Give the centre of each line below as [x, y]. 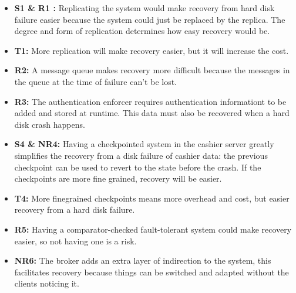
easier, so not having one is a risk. [75, 241]
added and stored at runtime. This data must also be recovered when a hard [152, 113]
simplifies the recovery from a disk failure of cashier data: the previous [141, 155]
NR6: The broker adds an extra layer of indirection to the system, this [143, 260]
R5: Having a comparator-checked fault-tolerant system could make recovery [153, 229]
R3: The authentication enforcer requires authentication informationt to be [150, 101]
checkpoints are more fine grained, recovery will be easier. [118, 178]
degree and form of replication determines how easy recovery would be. [142, 31]
